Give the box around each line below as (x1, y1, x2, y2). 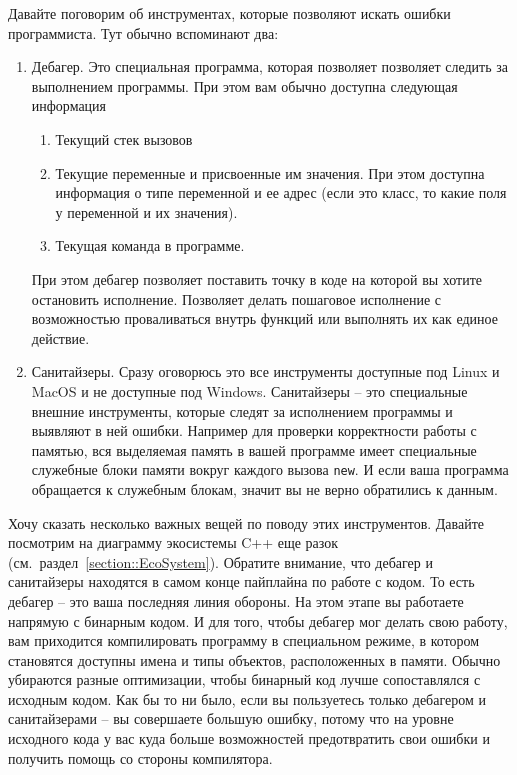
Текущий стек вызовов (55, 128, 193, 149)
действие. (31, 327, 90, 348)
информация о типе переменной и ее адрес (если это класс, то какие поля (55, 182, 507, 203)
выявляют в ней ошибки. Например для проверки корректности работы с (31, 420, 477, 441)
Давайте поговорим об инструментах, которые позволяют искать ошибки (8, 3, 451, 23)
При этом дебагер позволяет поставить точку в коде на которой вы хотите (31, 268, 483, 289)
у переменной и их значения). (55, 201, 238, 222)
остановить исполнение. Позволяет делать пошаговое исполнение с (31, 288, 442, 309)
